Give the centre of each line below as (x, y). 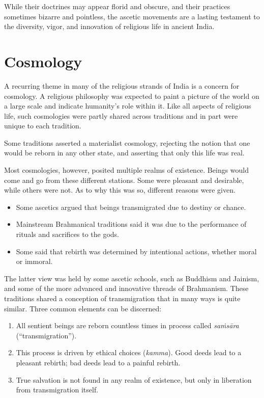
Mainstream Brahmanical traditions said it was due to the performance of (131, 224)
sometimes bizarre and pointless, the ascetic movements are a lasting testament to (132, 16)
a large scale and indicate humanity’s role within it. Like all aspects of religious (128, 106)
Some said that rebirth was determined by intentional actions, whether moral (136, 251)
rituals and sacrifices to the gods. (68, 234)
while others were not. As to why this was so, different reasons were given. (120, 190)
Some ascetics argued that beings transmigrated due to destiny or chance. (131, 207)
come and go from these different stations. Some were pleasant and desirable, (124, 180)
